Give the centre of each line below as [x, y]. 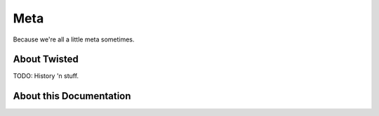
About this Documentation [72, 96]
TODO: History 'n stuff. [46, 76]
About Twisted [46, 59]
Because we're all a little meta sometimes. [74, 39]
